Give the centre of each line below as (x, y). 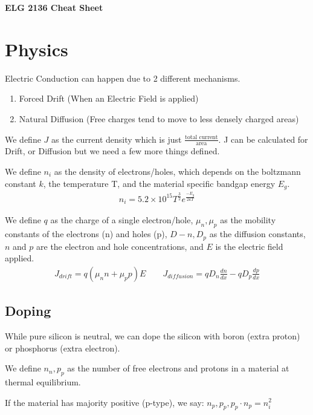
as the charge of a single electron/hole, (122, 220)
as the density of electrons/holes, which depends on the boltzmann (177, 171)
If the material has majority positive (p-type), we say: (105, 402)
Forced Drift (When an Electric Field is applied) (109, 98)
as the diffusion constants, (257, 234)
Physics (37, 49)
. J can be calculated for (263, 139)
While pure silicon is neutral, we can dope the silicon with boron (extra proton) (153, 335)
